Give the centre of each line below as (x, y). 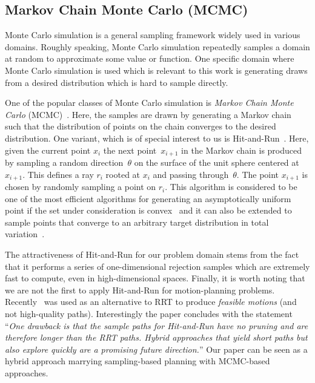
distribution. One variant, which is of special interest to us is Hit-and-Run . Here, (157, 138)
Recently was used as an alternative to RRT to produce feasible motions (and (151, 302)
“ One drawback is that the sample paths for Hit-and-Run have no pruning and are (157, 325)
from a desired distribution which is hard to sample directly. (117, 82)
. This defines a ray (58, 174)
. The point (258, 174)
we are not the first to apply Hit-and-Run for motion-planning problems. (140, 290)
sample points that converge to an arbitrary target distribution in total (137, 222)
